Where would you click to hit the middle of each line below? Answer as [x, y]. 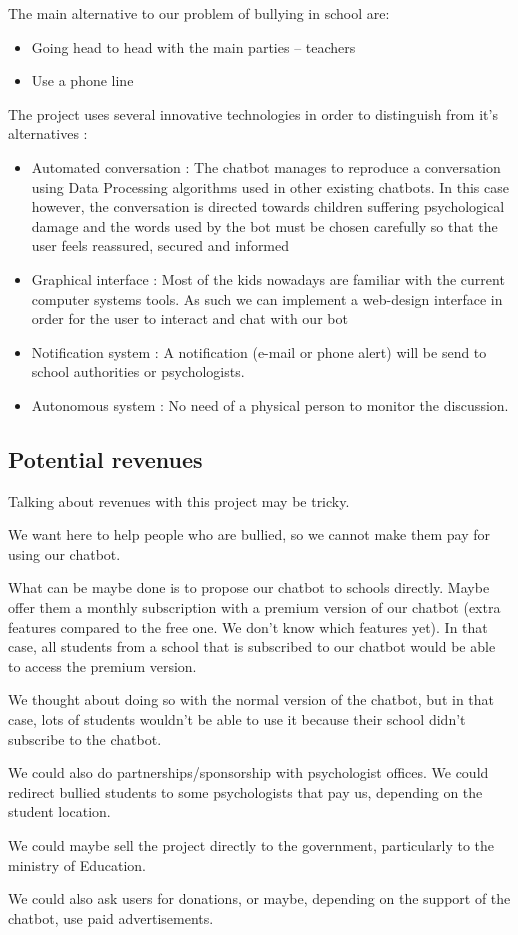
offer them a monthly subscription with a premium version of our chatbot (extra [254, 607]
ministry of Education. [77, 864]
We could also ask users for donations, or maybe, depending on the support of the [259, 898]
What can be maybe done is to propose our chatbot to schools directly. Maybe [249, 587]
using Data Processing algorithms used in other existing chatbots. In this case [270, 186]
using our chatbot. [64, 553]
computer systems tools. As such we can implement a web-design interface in [267, 298]
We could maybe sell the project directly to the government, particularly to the [251, 845]
